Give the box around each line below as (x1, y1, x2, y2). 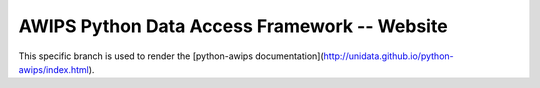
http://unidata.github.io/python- (323, 50, 454, 62)
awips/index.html (18, 63, 89, 75)
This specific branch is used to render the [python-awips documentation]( (18, 50, 324, 62)
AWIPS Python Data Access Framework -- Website (18, 15, 449, 37)
